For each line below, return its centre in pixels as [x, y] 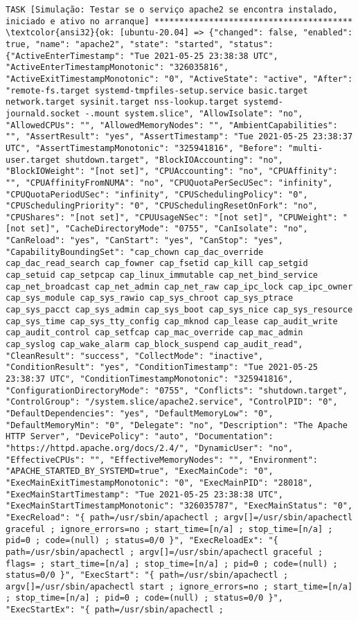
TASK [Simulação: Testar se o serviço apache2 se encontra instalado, [172, 10]
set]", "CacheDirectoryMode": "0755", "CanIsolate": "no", [169, 229]
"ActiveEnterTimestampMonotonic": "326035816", [117, 68]
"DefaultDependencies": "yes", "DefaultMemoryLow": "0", [140, 413]
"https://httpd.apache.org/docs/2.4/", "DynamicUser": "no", [150, 448]
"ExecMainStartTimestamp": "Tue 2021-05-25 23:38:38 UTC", [144, 494]
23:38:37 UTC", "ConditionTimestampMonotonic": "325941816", [150, 379]
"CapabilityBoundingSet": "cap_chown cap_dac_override [135, 252]
